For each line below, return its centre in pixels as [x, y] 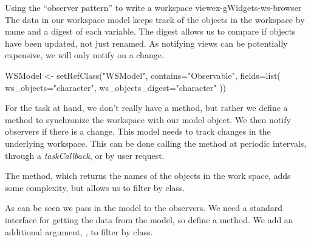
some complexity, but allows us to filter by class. [95, 187]
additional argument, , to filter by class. [79, 231]
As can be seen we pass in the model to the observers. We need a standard [144, 208]
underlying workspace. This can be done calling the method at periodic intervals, [156, 143]
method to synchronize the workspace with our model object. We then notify [148, 119]
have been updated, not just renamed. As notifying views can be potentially [146, 43]
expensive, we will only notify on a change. [84, 55]
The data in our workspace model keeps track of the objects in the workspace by [155, 19]
